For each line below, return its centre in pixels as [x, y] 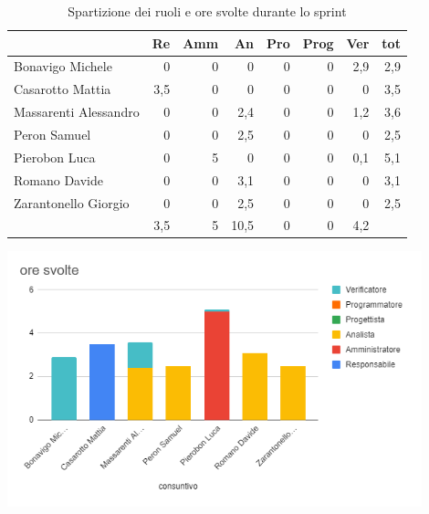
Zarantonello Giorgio [72, 202]
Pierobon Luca [55, 157]
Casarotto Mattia [63, 89]
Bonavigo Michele [63, 66]
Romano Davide [58, 179]
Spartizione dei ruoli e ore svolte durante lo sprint [207, 11]
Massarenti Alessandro [77, 112]
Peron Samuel [52, 134]
